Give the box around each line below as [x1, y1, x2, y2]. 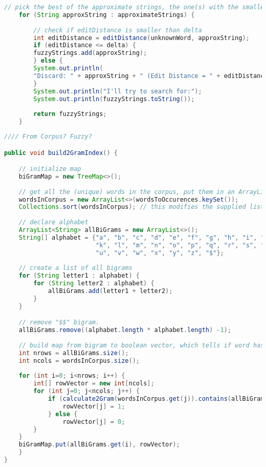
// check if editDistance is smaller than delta [33, 26, 202, 34]
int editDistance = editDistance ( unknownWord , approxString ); [33, 34, 250, 42]
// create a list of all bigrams [18, 264, 132, 272]
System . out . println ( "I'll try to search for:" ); [33, 87, 202, 95]
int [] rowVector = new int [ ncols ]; [33, 380, 154, 387]
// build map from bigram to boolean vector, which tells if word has [18, 341, 264, 349]
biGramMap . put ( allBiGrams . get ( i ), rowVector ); [18, 441, 180, 449]
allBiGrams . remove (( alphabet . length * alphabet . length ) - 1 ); [18, 326, 232, 334]
